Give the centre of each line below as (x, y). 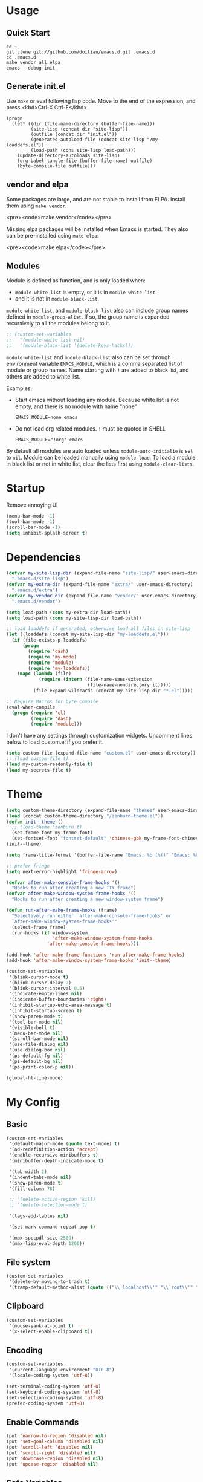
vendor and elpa (37, 185)
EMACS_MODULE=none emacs (46, 418)
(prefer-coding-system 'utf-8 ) (46, 1403)
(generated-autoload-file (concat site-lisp (88, 140)
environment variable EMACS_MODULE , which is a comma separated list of (94, 364)
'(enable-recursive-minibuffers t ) (53, 1155)
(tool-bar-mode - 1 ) (31, 522)
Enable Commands (43, 1422)
